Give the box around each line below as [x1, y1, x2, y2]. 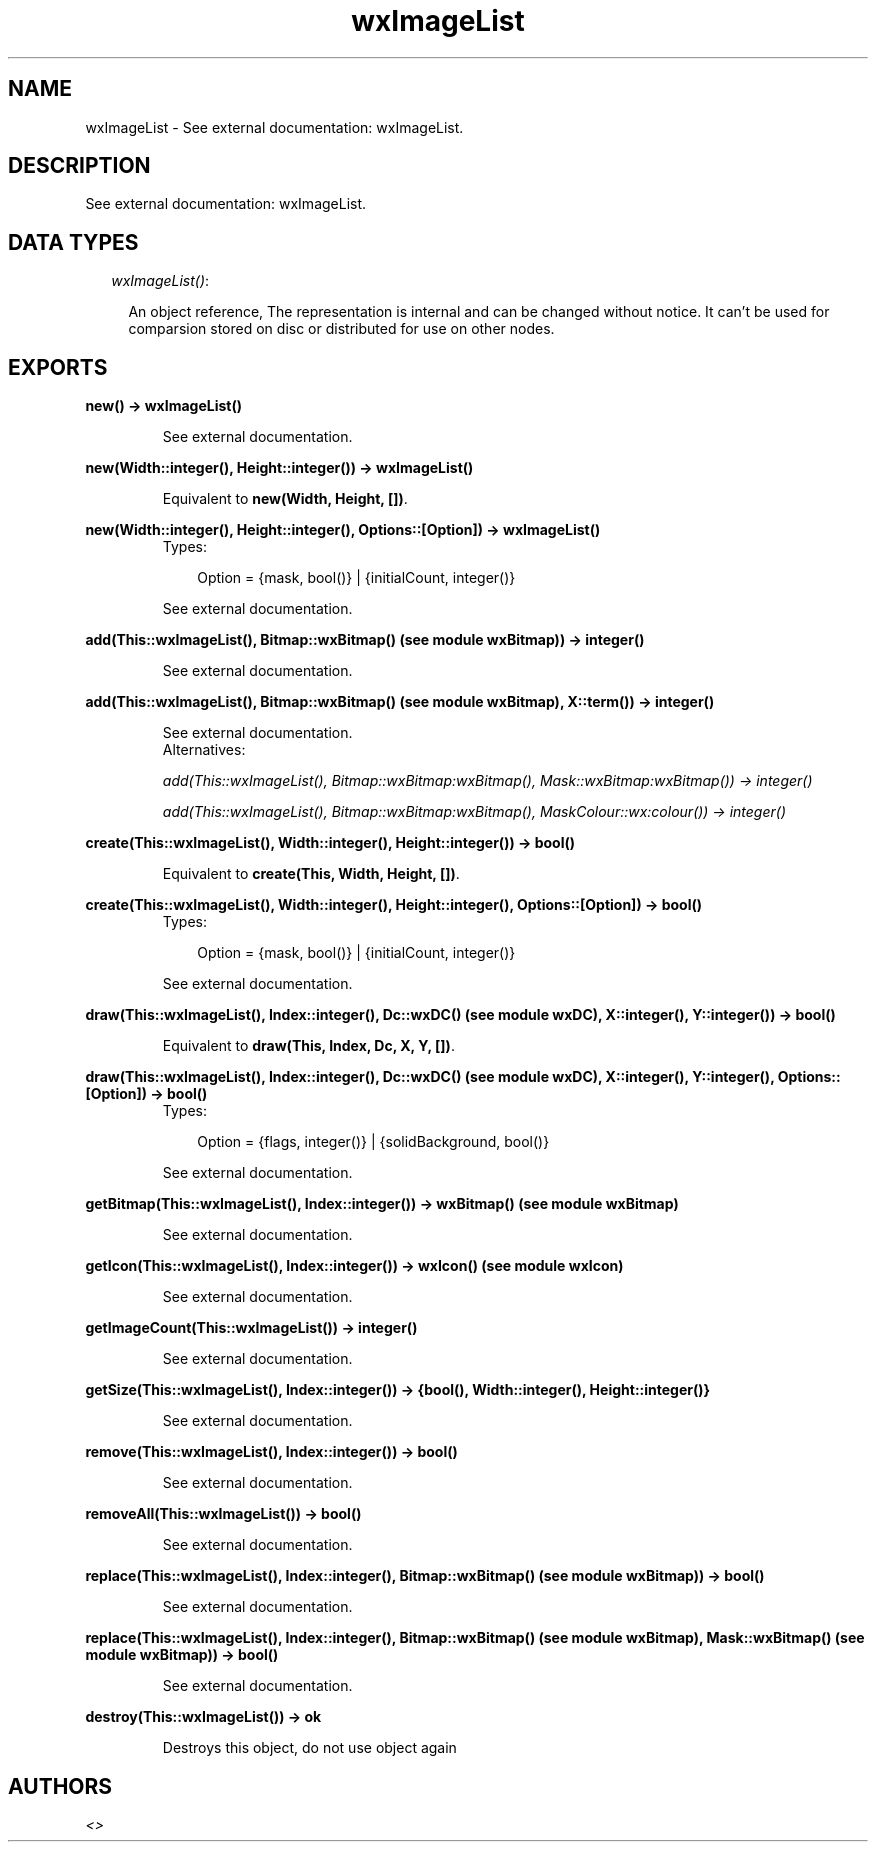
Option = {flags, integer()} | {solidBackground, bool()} [197, 1133, 550, 1151]
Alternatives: [162, 741, 246, 759]
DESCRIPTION [8, 153, 151, 179]
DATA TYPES [8, 229, 139, 255]
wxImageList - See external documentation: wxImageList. [85, 118, 464, 136]
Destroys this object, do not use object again [162, 1739, 457, 1757]
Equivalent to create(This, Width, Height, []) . [162, 865, 460, 883]
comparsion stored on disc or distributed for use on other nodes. [128, 320, 555, 338]
